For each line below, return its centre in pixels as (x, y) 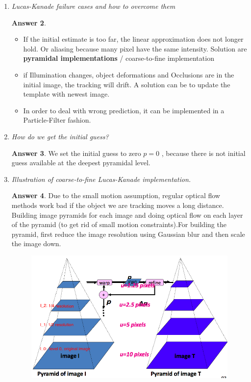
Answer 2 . (29, 22)
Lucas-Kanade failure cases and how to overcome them (93, 6)
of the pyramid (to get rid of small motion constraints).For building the (119, 224)
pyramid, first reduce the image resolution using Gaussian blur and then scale (128, 234)
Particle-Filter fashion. (57, 120)
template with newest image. (66, 94)
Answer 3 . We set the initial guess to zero (76, 153)
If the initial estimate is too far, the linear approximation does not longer (133, 39)
